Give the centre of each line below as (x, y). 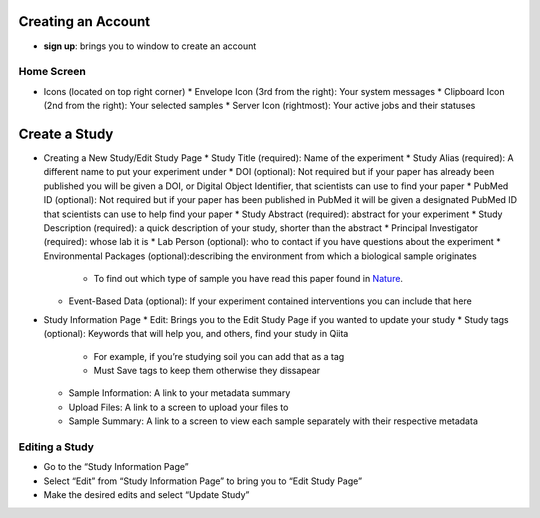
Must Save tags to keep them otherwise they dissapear (207, 371)
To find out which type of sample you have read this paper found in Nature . (248, 279)
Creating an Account (84, 21)
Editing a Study (56, 447)
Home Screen (52, 72)
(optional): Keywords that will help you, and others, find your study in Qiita (196, 334)
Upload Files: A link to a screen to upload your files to (178, 407)
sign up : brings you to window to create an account (150, 46)
